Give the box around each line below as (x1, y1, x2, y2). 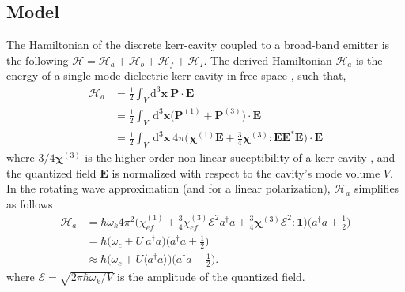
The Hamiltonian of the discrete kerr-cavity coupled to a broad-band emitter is (6, 36, 390, 53)
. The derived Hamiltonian (203, 51, 332, 68)
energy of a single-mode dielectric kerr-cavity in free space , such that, (6, 67, 346, 84)
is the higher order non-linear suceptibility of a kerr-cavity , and (85, 148, 396, 165)
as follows (6, 195, 53, 212)
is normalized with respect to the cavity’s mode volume (112, 164, 380, 181)
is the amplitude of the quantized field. (117, 268, 305, 285)
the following (6, 51, 69, 68)
